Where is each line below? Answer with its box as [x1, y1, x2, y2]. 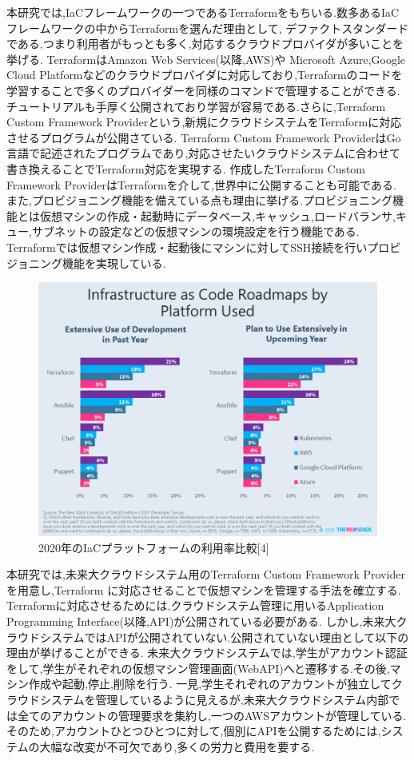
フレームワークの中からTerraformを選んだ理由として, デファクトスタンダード [6, 19, 409, 36]
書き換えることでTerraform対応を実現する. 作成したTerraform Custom [6, 160, 366, 177]
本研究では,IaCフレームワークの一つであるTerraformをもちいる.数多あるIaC [6, 4, 400, 20]
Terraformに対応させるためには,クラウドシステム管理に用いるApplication [6, 597, 384, 614]
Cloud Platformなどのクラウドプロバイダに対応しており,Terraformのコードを [6, 66, 403, 83]
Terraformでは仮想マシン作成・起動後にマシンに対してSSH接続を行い [6, 238, 368, 255]
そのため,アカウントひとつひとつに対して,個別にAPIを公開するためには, [6, 722, 381, 739]
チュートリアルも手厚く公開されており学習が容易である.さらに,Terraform [6, 97, 386, 114]
